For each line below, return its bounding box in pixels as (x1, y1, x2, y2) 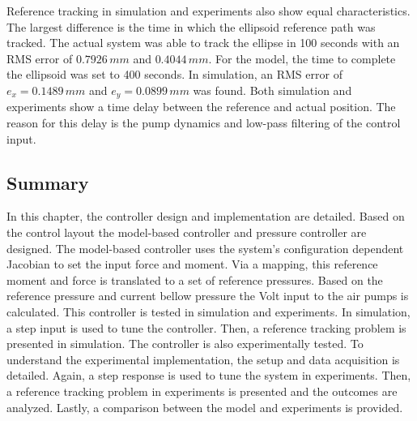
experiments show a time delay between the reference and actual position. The (6, 98, 396, 115)
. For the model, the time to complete (208, 49, 396, 67)
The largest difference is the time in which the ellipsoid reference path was (6, 18, 376, 35)
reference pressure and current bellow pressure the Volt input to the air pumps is (6, 287, 409, 304)
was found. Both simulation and (193, 81, 352, 98)
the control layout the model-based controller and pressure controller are (6, 224, 367, 240)
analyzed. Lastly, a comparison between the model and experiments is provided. (6, 398, 403, 415)
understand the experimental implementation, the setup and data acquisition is (6, 350, 400, 367)
